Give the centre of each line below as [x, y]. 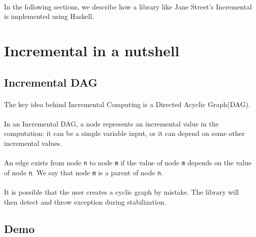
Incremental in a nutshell [92, 50]
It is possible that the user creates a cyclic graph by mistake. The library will [122, 192]
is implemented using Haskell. [49, 16]
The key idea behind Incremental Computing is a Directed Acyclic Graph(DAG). [127, 104]
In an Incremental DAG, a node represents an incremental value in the [111, 123]
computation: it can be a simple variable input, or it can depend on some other [125, 133]
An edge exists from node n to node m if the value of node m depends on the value [128, 163]
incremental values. [33, 143]
